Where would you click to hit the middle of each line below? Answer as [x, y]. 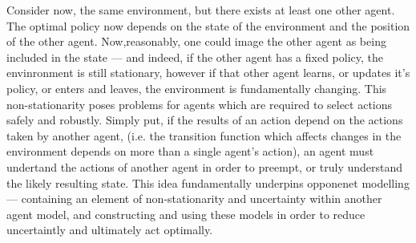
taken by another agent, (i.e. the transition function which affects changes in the [204, 135]
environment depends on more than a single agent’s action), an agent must [190, 151]
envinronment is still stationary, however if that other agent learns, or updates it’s [208, 73]
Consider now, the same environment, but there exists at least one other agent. [201, 10]
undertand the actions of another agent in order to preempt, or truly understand [205, 166]
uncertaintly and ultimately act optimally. [110, 230]
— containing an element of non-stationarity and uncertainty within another [194, 198]
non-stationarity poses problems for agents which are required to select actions [200, 104]
